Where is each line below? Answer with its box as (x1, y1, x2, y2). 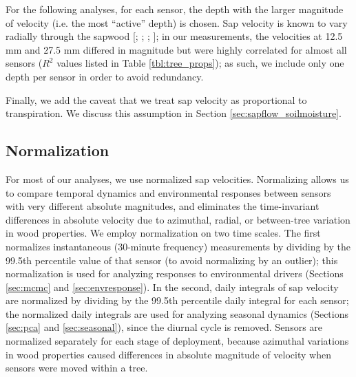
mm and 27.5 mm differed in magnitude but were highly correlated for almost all (6, 42, 347, 56)
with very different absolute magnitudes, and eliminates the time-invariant (6, 199, 320, 213)
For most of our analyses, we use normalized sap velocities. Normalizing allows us (6, 171, 349, 186)
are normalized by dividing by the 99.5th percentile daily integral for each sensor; (6, 293, 349, 308)
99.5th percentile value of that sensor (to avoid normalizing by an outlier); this (6, 252, 338, 267)
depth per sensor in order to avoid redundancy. (6, 69, 204, 83)
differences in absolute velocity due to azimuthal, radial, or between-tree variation (6, 212, 350, 226)
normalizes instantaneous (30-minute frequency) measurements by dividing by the (6, 239, 351, 253)
